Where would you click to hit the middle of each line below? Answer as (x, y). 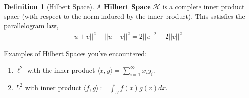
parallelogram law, (31, 25)
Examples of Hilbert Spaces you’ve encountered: (75, 54)
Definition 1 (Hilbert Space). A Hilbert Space (77, 6)
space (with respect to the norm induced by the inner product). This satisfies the (124, 16)
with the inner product (61, 70)
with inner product (53, 87)
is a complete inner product (203, 6)
